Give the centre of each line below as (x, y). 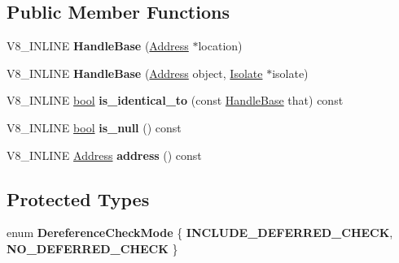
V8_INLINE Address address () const (104, 155)
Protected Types (78, 198)
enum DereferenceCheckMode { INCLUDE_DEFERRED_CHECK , (200, 233)
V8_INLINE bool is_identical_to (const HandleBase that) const (175, 100)
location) (220, 46)
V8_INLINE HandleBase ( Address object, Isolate (135, 73)
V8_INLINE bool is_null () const (94, 127)
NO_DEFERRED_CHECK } (92, 248)
